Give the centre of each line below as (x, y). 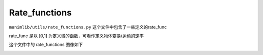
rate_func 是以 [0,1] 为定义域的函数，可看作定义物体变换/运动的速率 (76, 36)
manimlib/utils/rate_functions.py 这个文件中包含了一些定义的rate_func (88, 27)
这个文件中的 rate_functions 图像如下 (46, 45)
